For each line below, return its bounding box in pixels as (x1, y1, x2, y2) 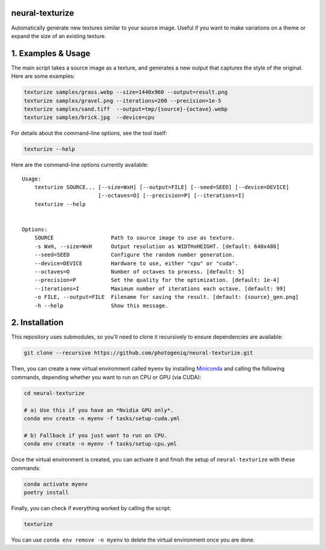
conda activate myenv (24, 481, 88, 487)
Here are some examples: (11, 72, 75, 80)
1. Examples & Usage (11, 48, 91, 59)
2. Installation (11, 318, 64, 328)
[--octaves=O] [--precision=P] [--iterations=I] (98, 192, 245, 199)
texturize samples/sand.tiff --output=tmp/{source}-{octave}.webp (24, 106, 228, 112)
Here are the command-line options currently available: (11, 161, 149, 168)
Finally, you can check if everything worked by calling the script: (11, 504, 171, 511)
